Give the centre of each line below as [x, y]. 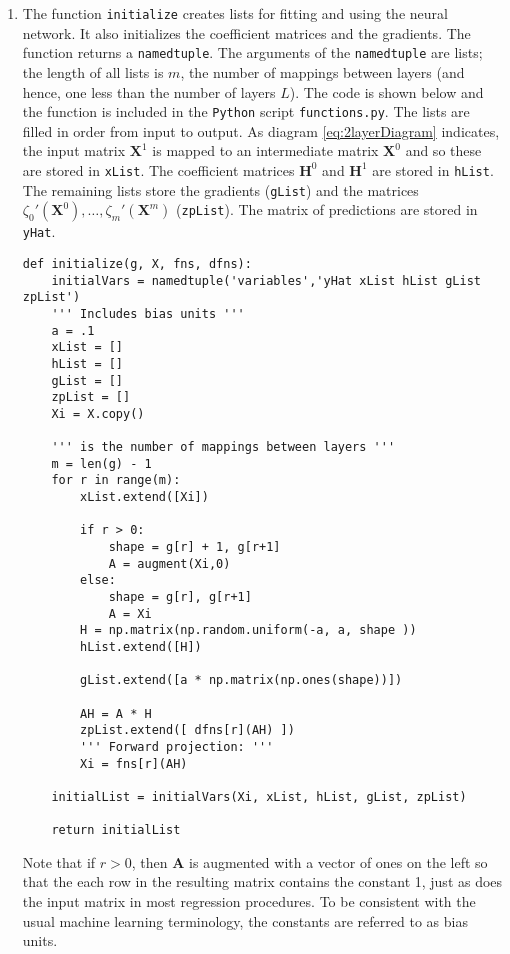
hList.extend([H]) [141, 647]
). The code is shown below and [386, 91]
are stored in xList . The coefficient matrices [158, 169]
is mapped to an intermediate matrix [265, 150]
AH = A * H [116, 713]
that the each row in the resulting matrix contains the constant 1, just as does [262, 881]
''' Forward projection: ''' [177, 746]
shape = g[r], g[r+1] [180, 597]
